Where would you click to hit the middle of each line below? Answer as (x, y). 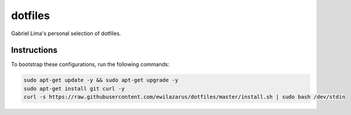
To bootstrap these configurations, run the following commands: (90, 64)
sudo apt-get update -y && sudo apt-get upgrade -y (101, 80)
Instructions (34, 50)
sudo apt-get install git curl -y (74, 88)
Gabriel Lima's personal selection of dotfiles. (66, 33)
